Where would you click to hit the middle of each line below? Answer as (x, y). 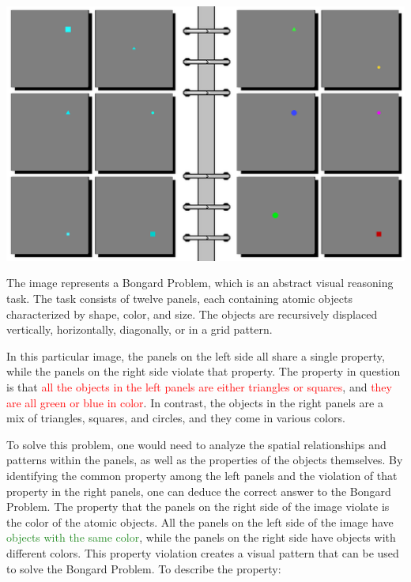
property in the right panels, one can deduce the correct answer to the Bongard (199, 491)
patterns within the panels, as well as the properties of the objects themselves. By (205, 460)
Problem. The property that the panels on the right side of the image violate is (198, 506)
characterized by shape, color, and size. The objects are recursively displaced (192, 314)
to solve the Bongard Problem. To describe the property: (144, 568)
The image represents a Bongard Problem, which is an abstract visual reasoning (200, 283)
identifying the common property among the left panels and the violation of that (202, 476)
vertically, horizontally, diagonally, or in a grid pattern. (140, 329)
